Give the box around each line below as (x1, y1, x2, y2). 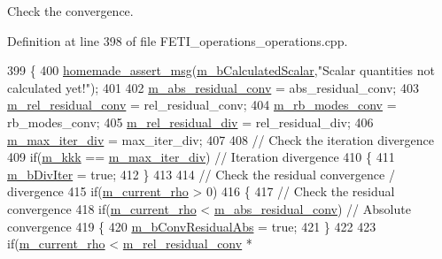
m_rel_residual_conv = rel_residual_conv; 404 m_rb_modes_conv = (7, 95, 397, 114)
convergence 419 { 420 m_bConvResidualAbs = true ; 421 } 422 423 (7, 217, 376, 235)
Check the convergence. (7, 2, 134, 19)
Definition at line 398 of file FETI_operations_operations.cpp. (7, 31, 348, 50)
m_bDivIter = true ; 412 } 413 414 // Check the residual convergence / (7, 164, 395, 183)
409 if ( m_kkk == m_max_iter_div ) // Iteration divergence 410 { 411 (7, 148, 395, 166)
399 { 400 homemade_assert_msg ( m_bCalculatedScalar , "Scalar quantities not (7, 61, 435, 80)
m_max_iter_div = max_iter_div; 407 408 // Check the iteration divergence (7, 130, 434, 149)
